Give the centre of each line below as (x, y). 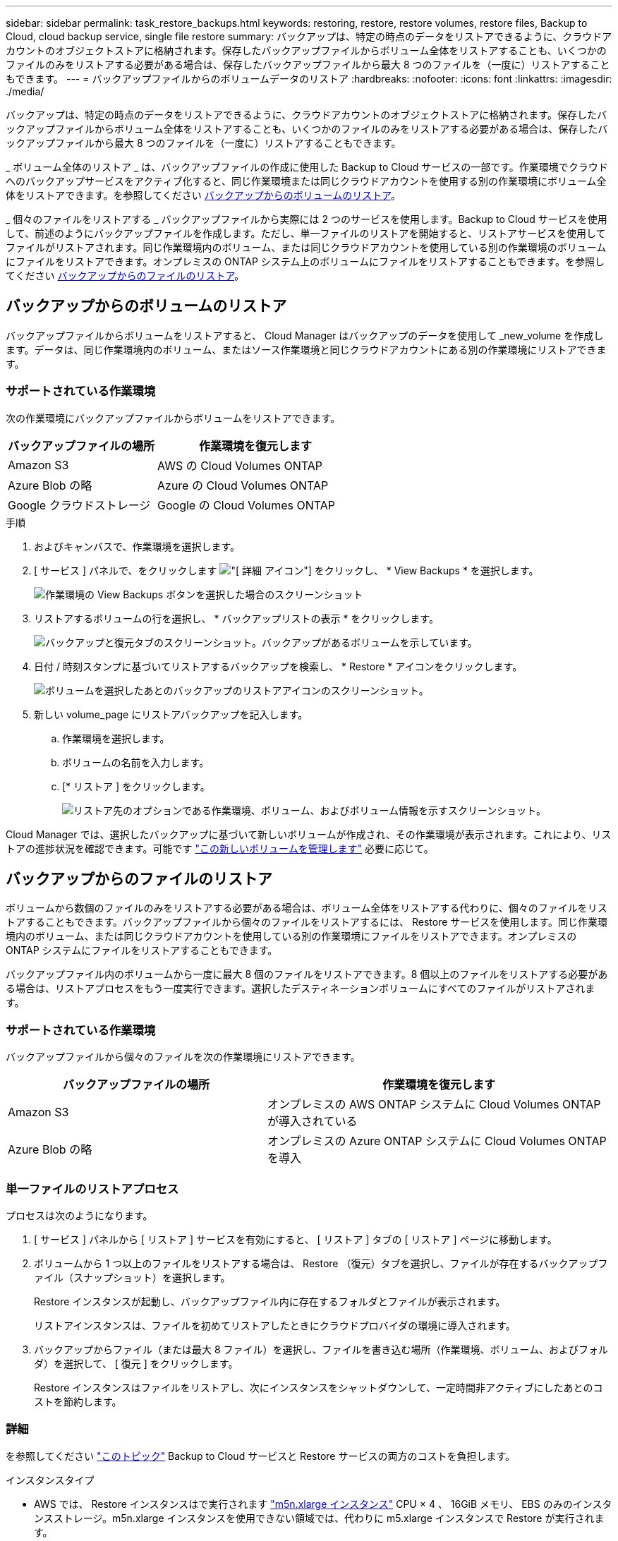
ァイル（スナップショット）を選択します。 (132, 1277)
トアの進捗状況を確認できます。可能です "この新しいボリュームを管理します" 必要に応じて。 (220, 848)
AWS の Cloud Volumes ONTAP (240, 465)
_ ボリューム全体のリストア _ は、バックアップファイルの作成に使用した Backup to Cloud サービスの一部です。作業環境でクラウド (307, 167)
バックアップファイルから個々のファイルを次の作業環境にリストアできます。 (183, 1057)
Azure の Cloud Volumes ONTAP (243, 485)
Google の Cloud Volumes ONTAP (247, 505)
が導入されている (312, 1122)
